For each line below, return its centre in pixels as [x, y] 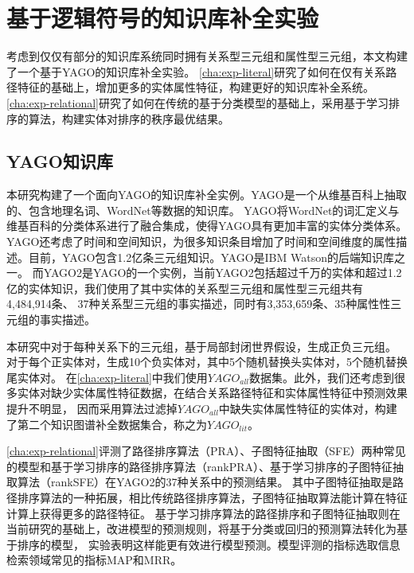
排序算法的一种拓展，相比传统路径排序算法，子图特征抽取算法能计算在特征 [212, 497]
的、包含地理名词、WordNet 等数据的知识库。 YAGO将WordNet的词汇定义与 [203, 210]
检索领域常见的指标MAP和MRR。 [94, 560]
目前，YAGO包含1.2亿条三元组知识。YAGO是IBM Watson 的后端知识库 [211, 257]
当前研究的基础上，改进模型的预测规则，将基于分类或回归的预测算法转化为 [201, 529]
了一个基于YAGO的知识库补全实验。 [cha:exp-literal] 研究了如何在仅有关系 [196, 71]
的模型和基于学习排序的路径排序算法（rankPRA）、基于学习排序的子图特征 [199, 466]
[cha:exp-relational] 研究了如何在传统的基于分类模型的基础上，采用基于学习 [197, 102]
